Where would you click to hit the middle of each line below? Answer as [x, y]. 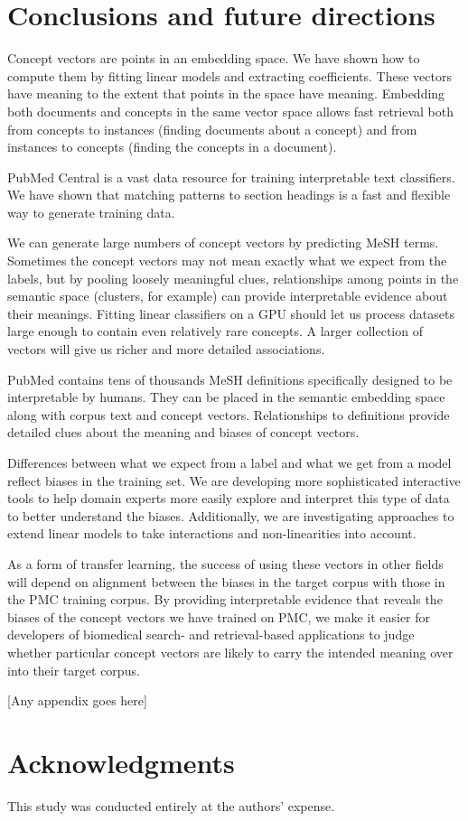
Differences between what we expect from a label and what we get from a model [229, 462]
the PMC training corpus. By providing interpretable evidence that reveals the [225, 599]
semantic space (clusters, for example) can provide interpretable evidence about [228, 296]
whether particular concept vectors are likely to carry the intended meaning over [230, 652]
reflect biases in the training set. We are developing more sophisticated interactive [234, 480]
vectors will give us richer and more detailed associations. [166, 349]
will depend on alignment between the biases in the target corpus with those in [226, 581]
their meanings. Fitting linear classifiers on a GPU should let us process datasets [231, 313]
